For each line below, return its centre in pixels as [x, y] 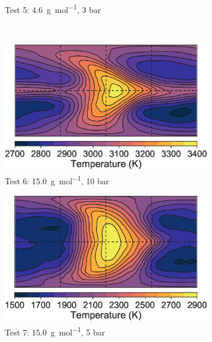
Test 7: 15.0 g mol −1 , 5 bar [55, 331]
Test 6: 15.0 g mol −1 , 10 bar [57, 180]
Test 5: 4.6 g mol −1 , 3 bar [53, 9]
